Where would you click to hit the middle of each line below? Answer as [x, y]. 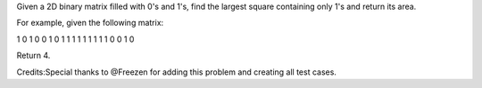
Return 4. [33, 56]
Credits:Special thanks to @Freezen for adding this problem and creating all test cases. [176, 72]
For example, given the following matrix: [90, 23]
